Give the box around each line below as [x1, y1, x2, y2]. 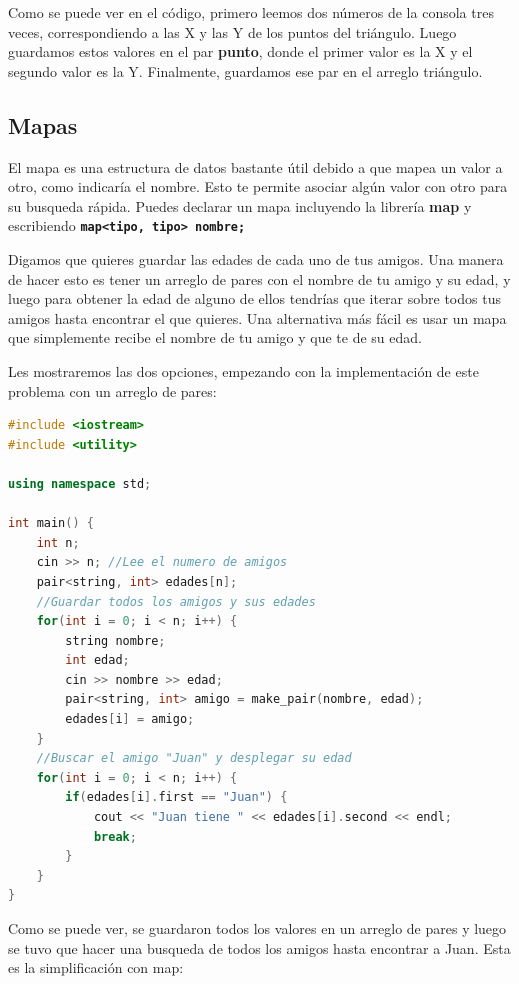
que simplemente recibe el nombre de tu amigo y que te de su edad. [8, 327, 422, 348]
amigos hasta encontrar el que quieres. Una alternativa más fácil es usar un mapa [8, 307, 507, 328]
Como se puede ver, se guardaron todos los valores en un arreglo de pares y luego [8, 918, 507, 939]
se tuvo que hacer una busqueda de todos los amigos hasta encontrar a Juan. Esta [8, 937, 511, 958]
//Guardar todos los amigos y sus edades [36, 594, 316, 609]
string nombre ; [65, 633, 166, 648]
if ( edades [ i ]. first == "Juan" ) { [65, 790, 288, 805]
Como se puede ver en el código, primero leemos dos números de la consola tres [8, 2, 494, 22]
